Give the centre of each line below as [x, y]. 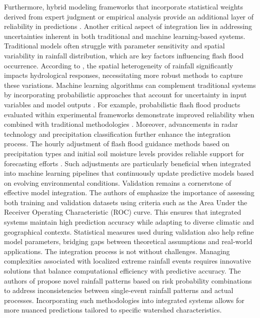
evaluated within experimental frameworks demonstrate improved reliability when [129, 114]
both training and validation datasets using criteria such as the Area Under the [126, 202]
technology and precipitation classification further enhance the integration [117, 134]
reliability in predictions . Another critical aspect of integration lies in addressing [128, 26]
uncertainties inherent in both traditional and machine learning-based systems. [125, 36]
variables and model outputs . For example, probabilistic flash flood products [122, 104]
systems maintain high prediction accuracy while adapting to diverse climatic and [129, 222]
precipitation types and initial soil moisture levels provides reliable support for [124, 153]
